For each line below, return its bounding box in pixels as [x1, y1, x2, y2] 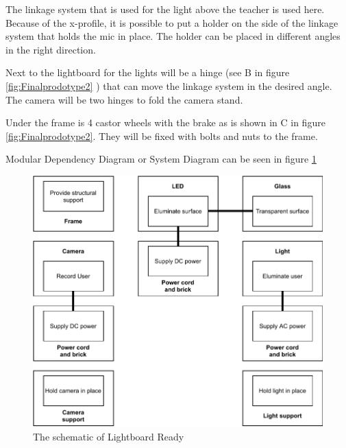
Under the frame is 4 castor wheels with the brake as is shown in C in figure [5, 115, 325, 130]
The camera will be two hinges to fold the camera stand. [5, 92, 243, 106]
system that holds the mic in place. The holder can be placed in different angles [5, 29, 341, 43]
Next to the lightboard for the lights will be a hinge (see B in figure [5, 65, 290, 80]
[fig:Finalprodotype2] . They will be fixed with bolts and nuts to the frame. [5, 128, 318, 143]
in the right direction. [5, 42, 96, 56]
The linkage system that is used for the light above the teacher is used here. [5, 2, 325, 16]
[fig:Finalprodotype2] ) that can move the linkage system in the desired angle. [5, 78, 332, 93]
